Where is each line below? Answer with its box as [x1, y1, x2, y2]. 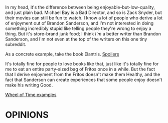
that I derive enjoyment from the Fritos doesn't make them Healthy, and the [5, 71, 160, 77]
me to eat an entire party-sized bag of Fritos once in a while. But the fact [5, 66, 155, 72]
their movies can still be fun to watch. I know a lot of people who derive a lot [5, 15, 163, 20]
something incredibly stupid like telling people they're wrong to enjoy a [5, 25, 151, 31]
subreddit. [5, 41, 27, 47]
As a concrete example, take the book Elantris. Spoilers [5, 51, 119, 57]
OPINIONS [5, 109, 49, 120]
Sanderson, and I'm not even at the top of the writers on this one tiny [5, 36, 147, 42]
